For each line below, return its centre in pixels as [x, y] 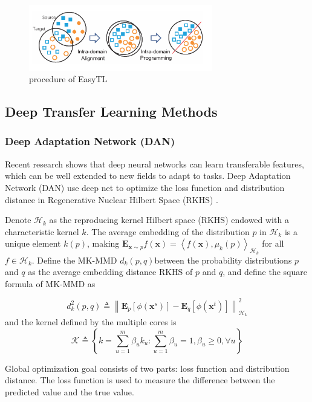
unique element [33, 243]
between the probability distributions [223, 260]
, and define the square [265, 272]
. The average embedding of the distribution [168, 231]
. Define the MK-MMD [74, 260]
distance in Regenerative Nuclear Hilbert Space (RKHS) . [112, 199]
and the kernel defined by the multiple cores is [91, 322]
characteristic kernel [42, 231]
